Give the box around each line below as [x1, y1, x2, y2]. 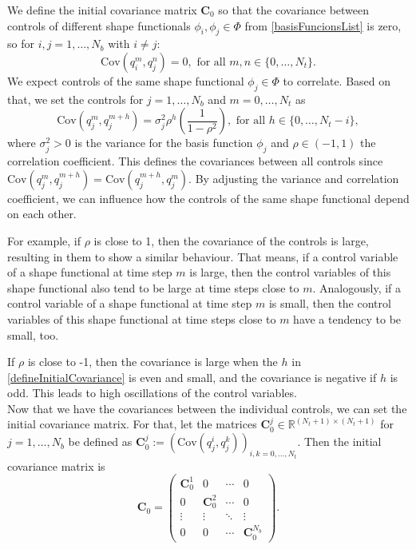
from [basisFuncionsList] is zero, [244, 17, 402, 34]
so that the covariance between [218, 2, 370, 18]
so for [7, 35, 34, 52]
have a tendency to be [293, 310, 402, 327]
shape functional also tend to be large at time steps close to [7, 279, 299, 296]
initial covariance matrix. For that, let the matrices [7, 416, 257, 432]
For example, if [7, 232, 81, 249]
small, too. [7, 326, 59, 343]
